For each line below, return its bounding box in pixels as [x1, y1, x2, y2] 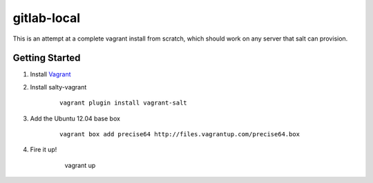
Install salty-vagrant [30, 83, 87, 91]
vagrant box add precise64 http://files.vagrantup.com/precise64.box [59, 131, 300, 138]
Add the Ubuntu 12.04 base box [30, 114, 121, 122]
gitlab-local [12, 10, 81, 25]
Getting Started [12, 52, 81, 64]
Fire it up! [30, 145, 57, 154]
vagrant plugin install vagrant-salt [59, 99, 188, 107]
